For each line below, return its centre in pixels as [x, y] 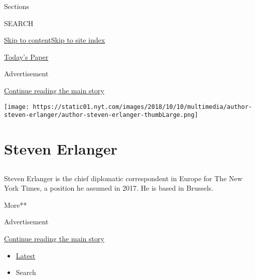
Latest [26, 255]
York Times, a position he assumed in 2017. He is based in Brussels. [109, 188]
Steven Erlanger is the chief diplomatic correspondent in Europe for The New [123, 178]
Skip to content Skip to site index [55, 40]
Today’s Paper [26, 56]
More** [16, 204]
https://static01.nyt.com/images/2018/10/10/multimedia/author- [142, 107]
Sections [17, 6]
